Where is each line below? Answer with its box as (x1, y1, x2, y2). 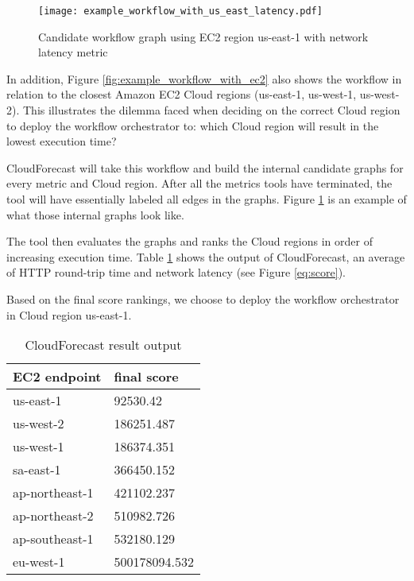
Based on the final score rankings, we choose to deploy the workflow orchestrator (6, 290, 400, 307)
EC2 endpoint (13, 367, 102, 386)
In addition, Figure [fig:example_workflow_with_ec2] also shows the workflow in (6, 70, 402, 87)
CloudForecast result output (25, 335, 182, 354)
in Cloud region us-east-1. (6, 306, 132, 323)
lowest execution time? (6, 133, 117, 149)
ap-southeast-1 (13, 529, 94, 548)
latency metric (38, 44, 108, 60)
